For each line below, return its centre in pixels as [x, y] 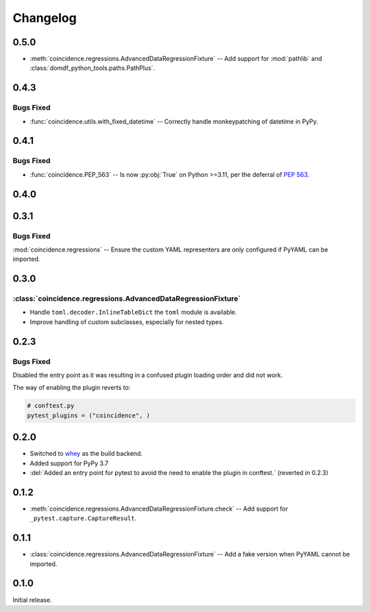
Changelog [45, 18]
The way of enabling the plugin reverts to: [72, 388]
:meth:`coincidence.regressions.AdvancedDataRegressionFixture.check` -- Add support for [159, 509]
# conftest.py [51, 406]
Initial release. [32, 600]
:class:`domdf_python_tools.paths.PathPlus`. [92, 68]
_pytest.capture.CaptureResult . [83, 518]
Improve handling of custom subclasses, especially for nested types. [127, 321]
